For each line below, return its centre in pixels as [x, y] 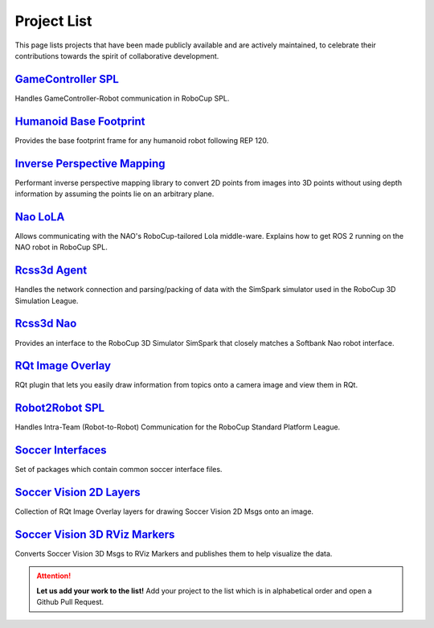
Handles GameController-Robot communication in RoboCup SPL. [122, 98]
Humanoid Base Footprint [80, 121]
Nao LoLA [40, 217]
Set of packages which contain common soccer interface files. [119, 470]
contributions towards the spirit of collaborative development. [117, 55]
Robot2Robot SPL [59, 408]
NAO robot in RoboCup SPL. [61, 247]
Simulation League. [47, 301]
